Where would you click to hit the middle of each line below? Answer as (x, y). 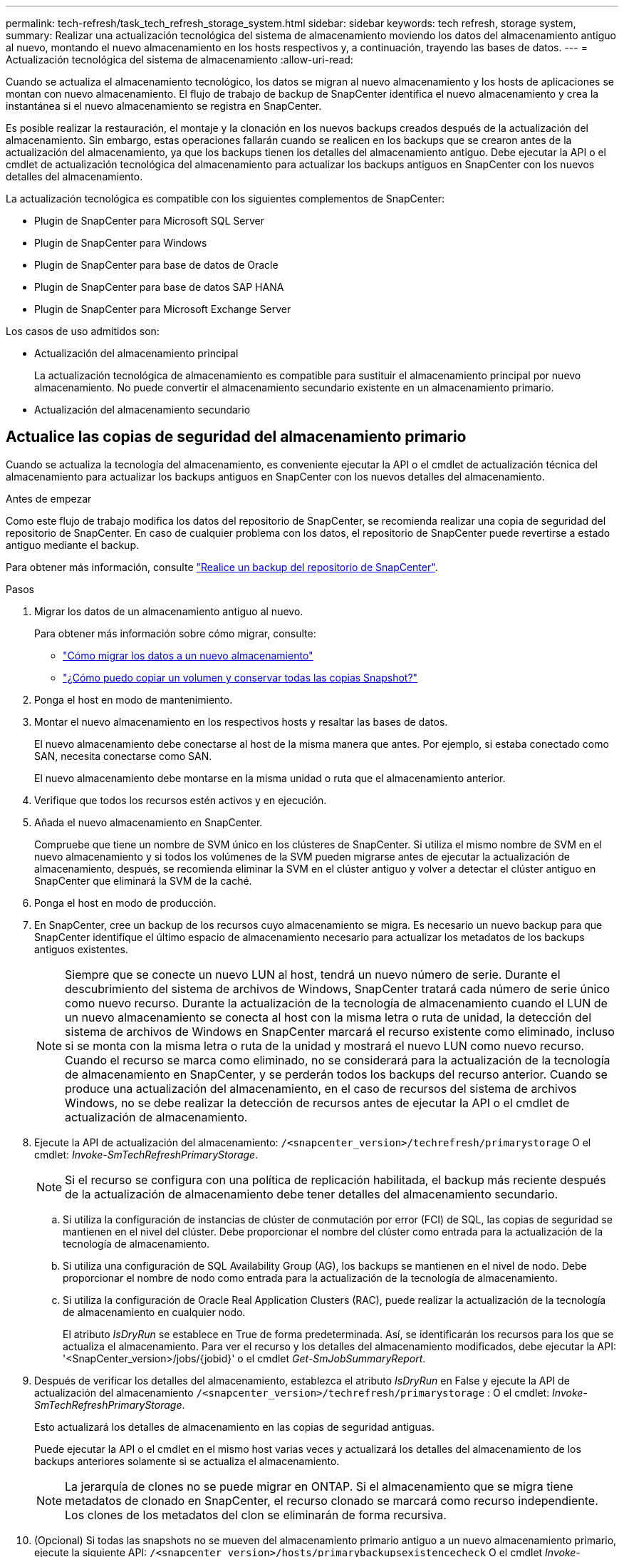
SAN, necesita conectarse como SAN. (123, 756)
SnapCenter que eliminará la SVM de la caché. (143, 880)
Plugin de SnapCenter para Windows (121, 243)
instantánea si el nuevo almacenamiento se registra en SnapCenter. (164, 106)
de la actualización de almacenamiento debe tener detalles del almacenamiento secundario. (312, 1194)
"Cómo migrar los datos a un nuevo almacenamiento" (188, 655)
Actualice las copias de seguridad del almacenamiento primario (236, 437)
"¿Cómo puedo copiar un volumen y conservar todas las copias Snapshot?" (240, 677)
